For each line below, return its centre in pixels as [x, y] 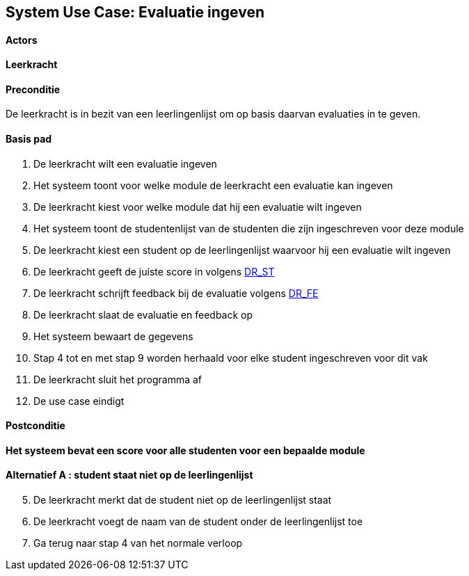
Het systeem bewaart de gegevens [113, 336]
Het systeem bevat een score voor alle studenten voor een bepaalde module [185, 450]
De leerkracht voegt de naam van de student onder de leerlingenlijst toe [198, 522]
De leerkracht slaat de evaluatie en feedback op [143, 314]
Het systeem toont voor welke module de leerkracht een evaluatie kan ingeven [213, 185]
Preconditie [33, 89]
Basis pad [29, 139]
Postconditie [35, 426]
